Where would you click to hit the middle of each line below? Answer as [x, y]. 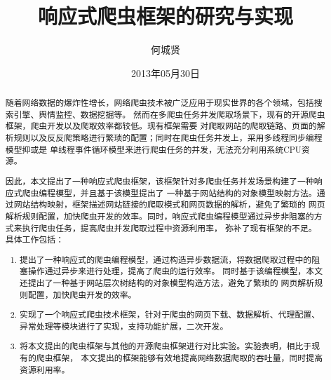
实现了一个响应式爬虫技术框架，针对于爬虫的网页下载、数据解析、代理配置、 [170, 314]
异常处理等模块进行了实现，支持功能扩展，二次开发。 [124, 326]
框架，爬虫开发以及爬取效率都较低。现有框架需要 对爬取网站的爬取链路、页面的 [161, 126]
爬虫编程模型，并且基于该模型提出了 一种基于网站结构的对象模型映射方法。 [169, 192]
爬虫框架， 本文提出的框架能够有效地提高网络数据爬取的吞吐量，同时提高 [180, 358]
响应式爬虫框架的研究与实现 [165, 16]
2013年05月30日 [165, 73]
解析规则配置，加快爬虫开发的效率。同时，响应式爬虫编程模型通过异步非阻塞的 [160, 216]
